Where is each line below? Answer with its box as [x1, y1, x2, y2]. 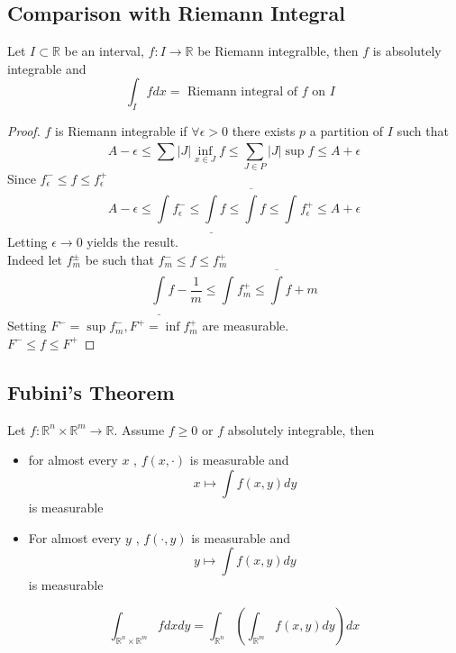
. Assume [114, 420, 165, 439]
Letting [7, 232, 48, 251]
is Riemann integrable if [55, 122, 187, 141]
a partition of [309, 122, 384, 141]
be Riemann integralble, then [197, 41, 359, 60]
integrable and [7, 59, 87, 77]
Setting [7, 316, 47, 335]
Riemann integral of [187, 86, 298, 99]
